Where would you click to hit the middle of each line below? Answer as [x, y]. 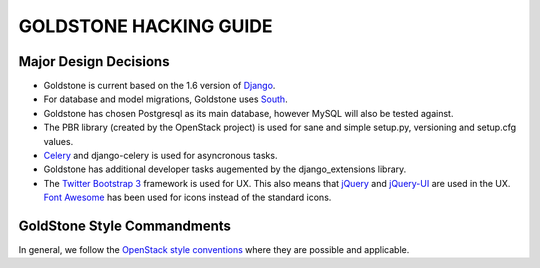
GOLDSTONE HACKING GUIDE [146, 26]
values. [58, 141]
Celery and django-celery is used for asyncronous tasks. [160, 156]
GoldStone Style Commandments [125, 226]
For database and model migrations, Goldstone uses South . [166, 99]
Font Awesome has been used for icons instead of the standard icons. [187, 197]
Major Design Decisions [94, 61]
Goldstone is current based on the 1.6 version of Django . [159, 86]
